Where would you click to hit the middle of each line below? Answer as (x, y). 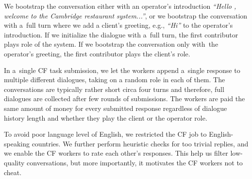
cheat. (13, 172)
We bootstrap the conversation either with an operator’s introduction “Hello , (120, 6)
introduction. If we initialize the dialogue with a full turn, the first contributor (121, 34)
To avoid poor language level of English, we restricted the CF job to (105, 134)
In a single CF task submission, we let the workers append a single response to (122, 70)
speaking (17, 143)
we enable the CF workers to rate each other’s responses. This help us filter (116, 153)
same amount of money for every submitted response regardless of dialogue (116, 108)
